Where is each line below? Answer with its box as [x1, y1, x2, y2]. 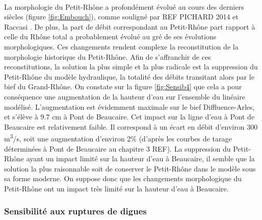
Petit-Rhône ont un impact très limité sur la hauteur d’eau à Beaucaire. [4, 183, 229, 193]
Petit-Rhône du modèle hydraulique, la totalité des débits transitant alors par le [4, 71, 254, 82]
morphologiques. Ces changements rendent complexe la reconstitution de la [4, 41, 239, 52]
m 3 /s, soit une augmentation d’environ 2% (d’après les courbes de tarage [4, 132, 232, 143]
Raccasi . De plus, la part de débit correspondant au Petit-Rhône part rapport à [4, 21, 255, 32]
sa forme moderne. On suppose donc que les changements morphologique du [4, 173, 242, 184]
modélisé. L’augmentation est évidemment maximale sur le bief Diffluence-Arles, [4, 101, 255, 112]
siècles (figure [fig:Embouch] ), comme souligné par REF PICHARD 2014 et [4, 11, 239, 22]
